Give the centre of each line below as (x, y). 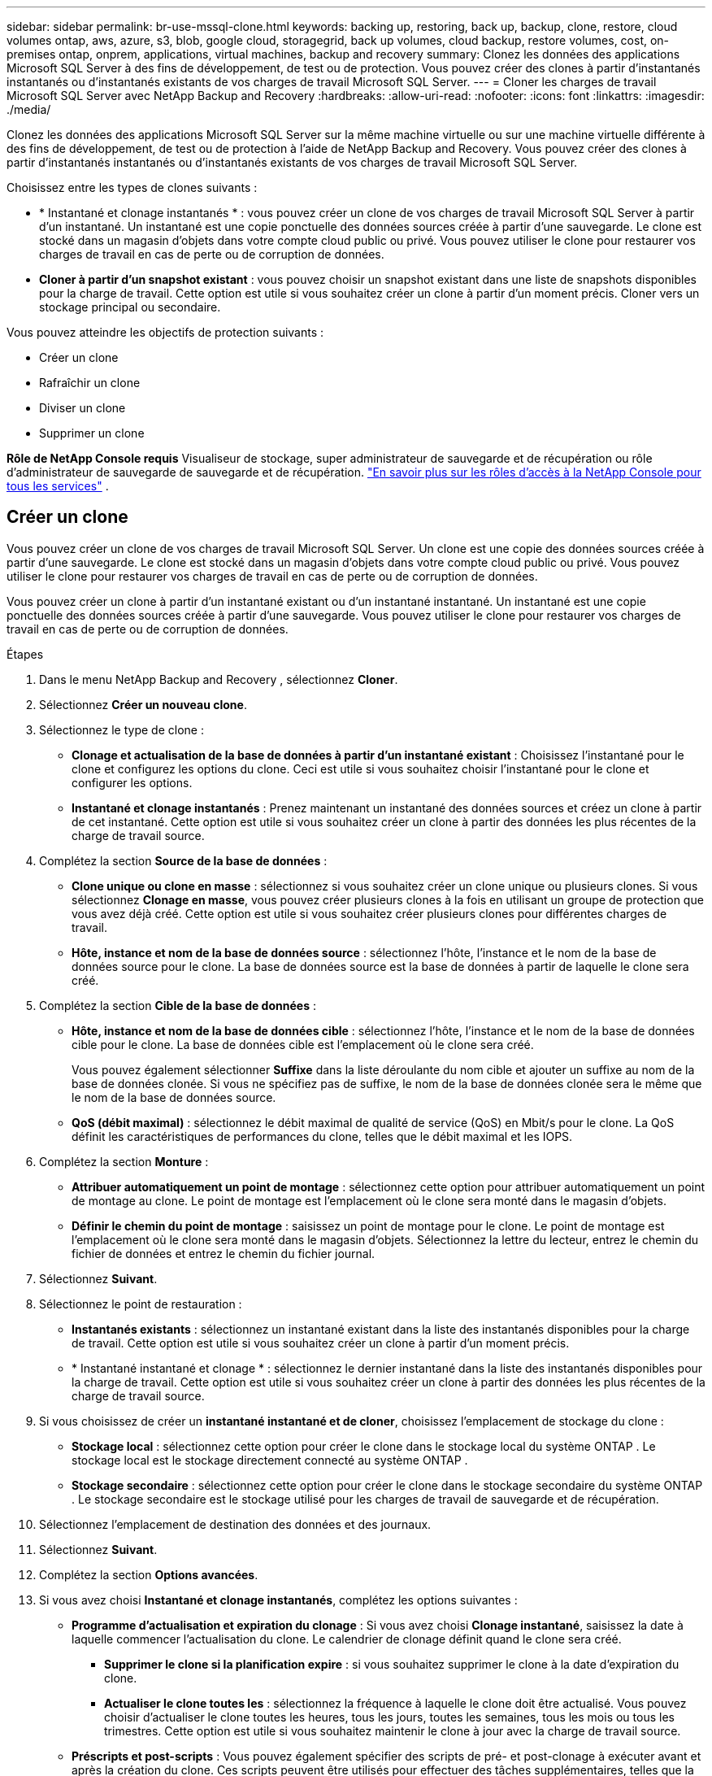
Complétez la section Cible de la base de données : (178, 1005)
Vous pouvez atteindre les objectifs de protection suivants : (165, 332)
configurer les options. (132, 782)
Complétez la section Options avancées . (149, 1574)
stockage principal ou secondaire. (130, 307)
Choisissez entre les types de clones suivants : (132, 187)
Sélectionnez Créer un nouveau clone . (143, 704)
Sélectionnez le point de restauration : (141, 1304)
